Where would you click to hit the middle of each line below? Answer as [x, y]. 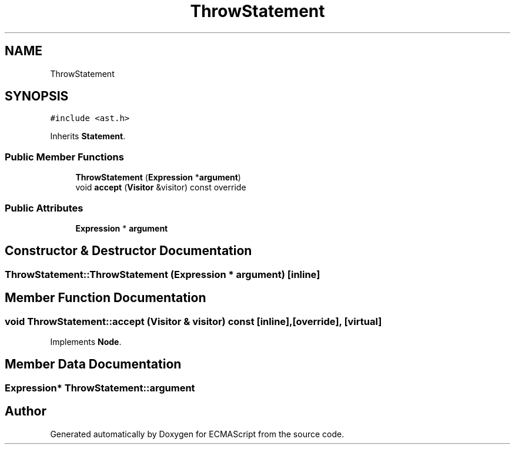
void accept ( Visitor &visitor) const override [161, 187]
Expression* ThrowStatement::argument [100, 388]
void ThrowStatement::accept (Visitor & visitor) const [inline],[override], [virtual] [193, 321]
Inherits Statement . [88, 136]
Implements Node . [86, 342]
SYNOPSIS [37, 96]
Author [26, 411]
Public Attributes [44, 208]
